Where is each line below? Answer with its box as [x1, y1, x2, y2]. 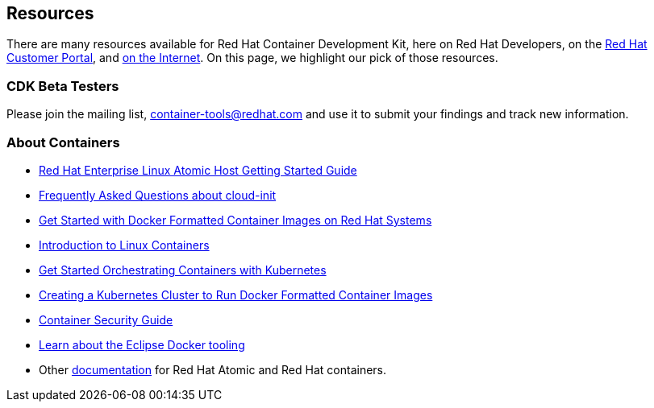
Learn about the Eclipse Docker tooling [39, 337, 245, 352]
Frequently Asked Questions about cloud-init [39, 188, 277, 202]
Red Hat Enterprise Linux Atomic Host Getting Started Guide [39, 163, 357, 177]
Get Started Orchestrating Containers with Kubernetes [39, 262, 327, 277]
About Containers [6, 134, 120, 150]
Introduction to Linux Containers [39, 237, 210, 252]
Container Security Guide [39, 312, 173, 327]
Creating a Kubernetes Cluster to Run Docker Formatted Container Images [39, 287, 433, 302]
